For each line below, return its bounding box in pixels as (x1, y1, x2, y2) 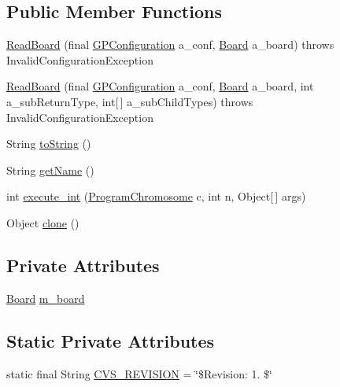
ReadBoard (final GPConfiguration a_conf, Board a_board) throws (6, 36, 334, 53)
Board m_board (6, 289, 85, 306)
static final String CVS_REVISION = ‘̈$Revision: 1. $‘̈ (6, 365, 272, 381)
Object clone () (6, 214, 79, 230)
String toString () (6, 135, 91, 152)
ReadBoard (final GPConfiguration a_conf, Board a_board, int (6, 78, 314, 94)
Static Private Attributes (6, 328, 215, 352)
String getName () (6, 161, 94, 178)
